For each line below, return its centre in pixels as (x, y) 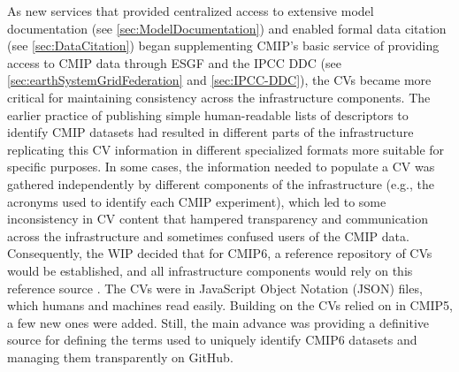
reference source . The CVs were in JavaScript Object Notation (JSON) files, (215, 288)
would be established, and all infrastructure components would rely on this (210, 270)
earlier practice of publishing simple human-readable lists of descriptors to (208, 114)
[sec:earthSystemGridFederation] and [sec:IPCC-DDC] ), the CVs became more (219, 80)
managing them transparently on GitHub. (120, 357)
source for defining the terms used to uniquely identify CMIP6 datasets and (212, 340)
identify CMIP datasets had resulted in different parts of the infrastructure (210, 132)
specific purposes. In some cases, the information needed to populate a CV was (221, 167)
